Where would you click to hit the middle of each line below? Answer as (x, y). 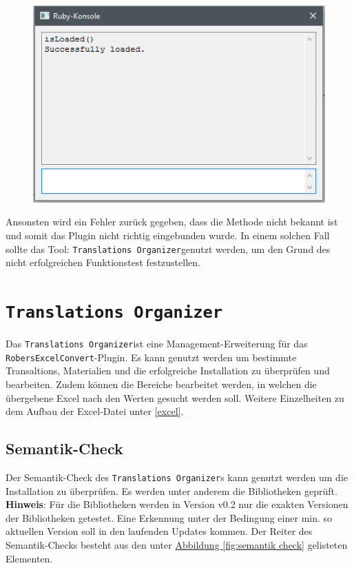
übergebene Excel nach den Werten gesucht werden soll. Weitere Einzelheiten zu (175, 397)
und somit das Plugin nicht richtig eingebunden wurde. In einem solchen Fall (168, 235)
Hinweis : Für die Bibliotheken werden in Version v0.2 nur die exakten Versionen (177, 504)
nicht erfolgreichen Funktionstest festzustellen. (103, 262)
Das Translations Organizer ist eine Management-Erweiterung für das (157, 343)
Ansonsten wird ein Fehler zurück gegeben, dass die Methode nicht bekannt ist (172, 222)
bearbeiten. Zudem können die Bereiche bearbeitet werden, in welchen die (161, 384)
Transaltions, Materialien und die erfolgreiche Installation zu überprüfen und (168, 371)
